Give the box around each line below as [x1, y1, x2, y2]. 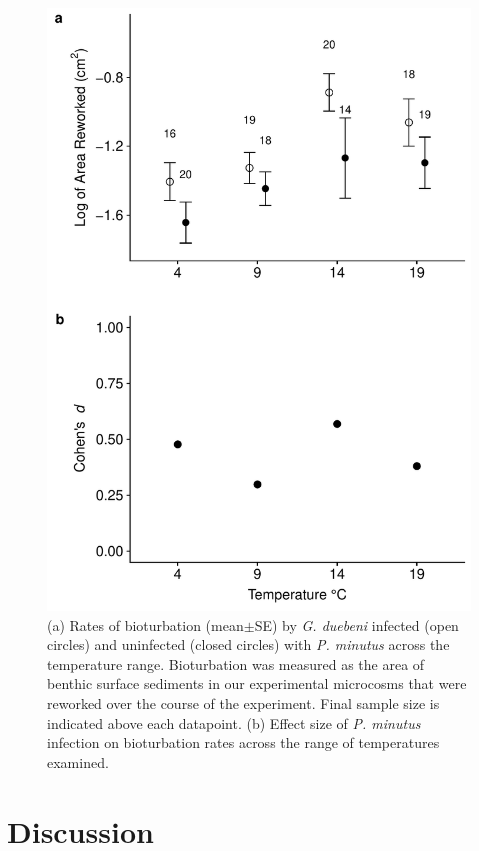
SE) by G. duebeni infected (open [254, 614, 459, 635]
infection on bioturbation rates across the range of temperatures [47, 732, 440, 753]
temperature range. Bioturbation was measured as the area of [47, 653, 425, 674]
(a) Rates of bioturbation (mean [47, 614, 244, 635]
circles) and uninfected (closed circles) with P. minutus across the [47, 634, 450, 655]
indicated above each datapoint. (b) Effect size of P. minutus [47, 712, 421, 733]
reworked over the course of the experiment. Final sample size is [47, 692, 440, 713]
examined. [47, 751, 109, 772]
